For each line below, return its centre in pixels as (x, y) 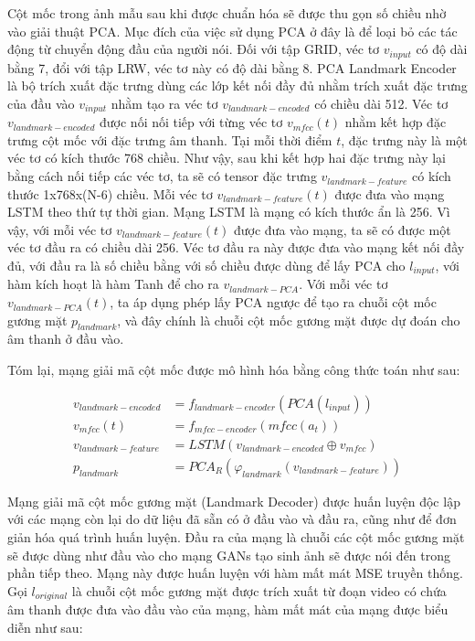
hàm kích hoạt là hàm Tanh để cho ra (113, 284)
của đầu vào (41, 103)
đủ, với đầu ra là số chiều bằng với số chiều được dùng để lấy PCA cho (206, 266)
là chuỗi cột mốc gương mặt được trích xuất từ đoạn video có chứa (259, 590)
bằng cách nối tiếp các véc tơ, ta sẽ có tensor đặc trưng (162, 176)
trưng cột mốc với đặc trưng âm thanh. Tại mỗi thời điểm (170, 139)
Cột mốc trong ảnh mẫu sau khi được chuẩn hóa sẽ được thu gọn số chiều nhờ (227, 13)
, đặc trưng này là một (404, 139)
